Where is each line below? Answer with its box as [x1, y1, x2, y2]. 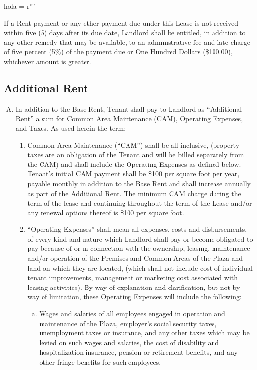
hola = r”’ [4, 1, 35, 11]
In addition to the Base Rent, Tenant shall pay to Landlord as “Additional [15, 103, 242, 114]
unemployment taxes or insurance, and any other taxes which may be [39, 328, 250, 338]
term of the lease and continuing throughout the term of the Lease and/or [27, 198, 252, 208]
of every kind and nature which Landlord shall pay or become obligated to [27, 233, 253, 244]
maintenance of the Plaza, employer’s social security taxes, [39, 318, 217, 328]
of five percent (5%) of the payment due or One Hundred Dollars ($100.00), [4, 46, 233, 57]
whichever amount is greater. [4, 56, 91, 66]
